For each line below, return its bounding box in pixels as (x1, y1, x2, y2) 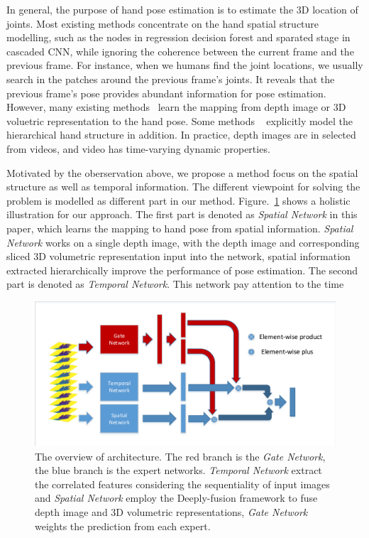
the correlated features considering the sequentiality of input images (35, 476, 330, 491)
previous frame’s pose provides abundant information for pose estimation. (6, 85, 326, 100)
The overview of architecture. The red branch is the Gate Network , (35, 448, 326, 463)
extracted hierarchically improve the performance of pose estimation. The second (6, 262, 358, 277)
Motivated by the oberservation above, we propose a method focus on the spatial (6, 165, 358, 180)
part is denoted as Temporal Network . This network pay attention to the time (6, 276, 344, 291)
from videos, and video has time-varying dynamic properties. (6, 141, 270, 156)
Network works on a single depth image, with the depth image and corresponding (6, 235, 360, 249)
